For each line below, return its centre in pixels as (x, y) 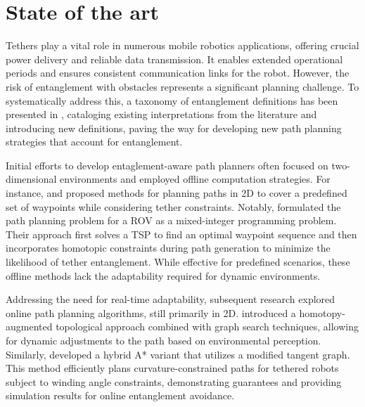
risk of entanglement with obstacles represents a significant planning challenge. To (182, 86)
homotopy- (322, 312)
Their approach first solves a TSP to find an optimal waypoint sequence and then (181, 234)
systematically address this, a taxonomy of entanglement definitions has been (172, 100)
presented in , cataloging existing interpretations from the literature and (161, 114)
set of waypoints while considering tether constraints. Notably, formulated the (173, 206)
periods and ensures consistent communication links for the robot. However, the (178, 73)
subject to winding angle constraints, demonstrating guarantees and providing (174, 381)
